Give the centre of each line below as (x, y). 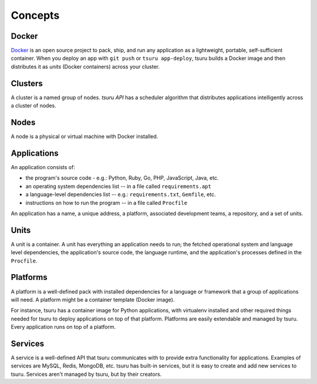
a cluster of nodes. (34, 106)
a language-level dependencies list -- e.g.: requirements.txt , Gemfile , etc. (121, 194)
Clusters (27, 83)
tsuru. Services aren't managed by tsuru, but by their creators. (86, 374)
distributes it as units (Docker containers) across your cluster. (85, 66)
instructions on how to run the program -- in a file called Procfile (107, 203)
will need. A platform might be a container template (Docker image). (93, 299)
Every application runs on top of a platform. (63, 327)
